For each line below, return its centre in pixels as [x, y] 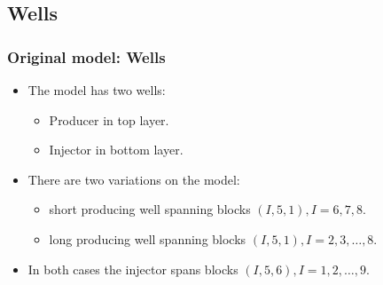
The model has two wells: [97, 90]
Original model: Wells [86, 56]
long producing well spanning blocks [148, 238]
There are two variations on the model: [134, 179]
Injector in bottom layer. [116, 150]
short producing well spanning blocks [150, 209]
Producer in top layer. [109, 119]
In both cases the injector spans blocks [133, 269]
